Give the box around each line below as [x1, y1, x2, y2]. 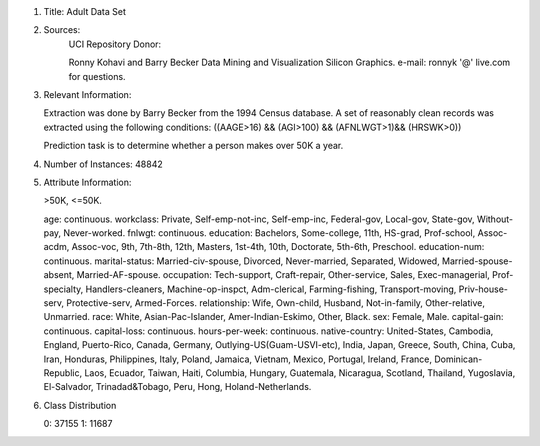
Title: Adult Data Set [43, 6, 127, 17]
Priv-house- [458, 283, 509, 295]
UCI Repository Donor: [68, 38, 162, 50]
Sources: [43, 24, 81, 36]
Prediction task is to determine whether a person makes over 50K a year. [43, 140, 344, 152]
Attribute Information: [43, 176, 132, 188]
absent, [43, 269, 75, 281]
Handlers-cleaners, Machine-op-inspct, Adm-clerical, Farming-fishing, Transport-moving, [85, 283, 457, 295]
